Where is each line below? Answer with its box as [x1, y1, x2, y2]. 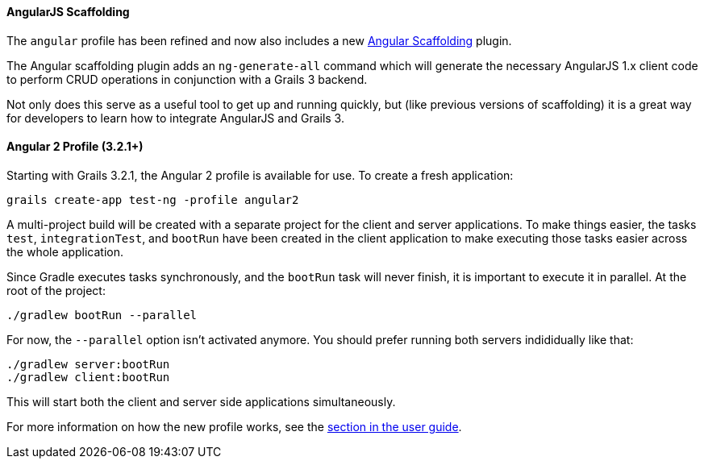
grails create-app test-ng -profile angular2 [6, 193, 299, 206]
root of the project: [6, 283, 106, 297]
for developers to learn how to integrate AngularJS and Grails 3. [6, 110, 344, 125]
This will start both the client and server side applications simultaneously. [6, 394, 396, 409]
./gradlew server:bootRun [6, 357, 170, 371]
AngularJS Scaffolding [6, 5, 130, 19]
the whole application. [6, 244, 124, 259]
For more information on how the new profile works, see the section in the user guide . [6, 419, 462, 434]
